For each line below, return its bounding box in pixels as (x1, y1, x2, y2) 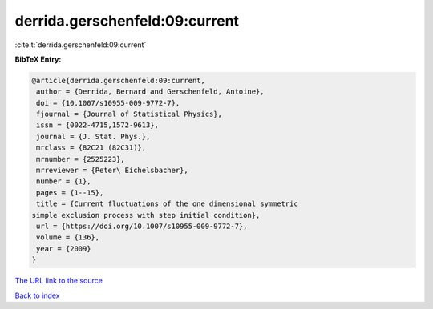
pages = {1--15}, (36, 188, 104, 197)
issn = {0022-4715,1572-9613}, (36, 121, 160, 130)
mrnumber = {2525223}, (36, 154, 126, 163)
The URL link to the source (14, 276, 103, 286)
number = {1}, (36, 177, 91, 186)
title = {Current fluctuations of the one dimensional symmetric (36, 199, 298, 208)
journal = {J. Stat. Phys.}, (36, 132, 151, 141)
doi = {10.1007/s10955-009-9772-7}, (36, 98, 180, 107)
